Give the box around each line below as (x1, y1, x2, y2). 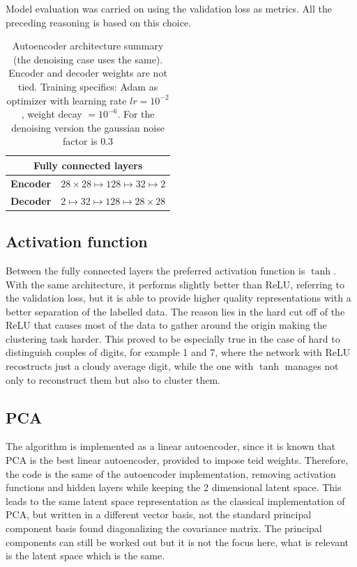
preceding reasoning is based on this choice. (6, 15, 191, 29)
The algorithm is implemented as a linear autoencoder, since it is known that (6, 439, 335, 453)
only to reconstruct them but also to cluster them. (6, 372, 220, 387)
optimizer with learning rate (6, 93, 127, 107)
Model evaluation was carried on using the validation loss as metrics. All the (6, 1, 333, 15)
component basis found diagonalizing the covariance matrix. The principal (6, 521, 322, 536)
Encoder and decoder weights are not (8, 65, 167, 80)
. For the (117, 107, 155, 121)
